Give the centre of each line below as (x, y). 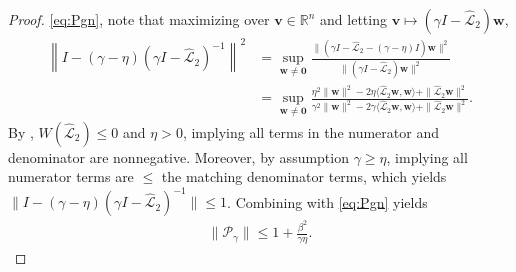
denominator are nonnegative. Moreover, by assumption (178, 156)
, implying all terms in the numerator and (310, 131)
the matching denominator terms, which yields (304, 176)
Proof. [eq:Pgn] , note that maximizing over (139, 19)
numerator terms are (71, 176)
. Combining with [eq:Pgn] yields (327, 201)
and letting (353, 19)
